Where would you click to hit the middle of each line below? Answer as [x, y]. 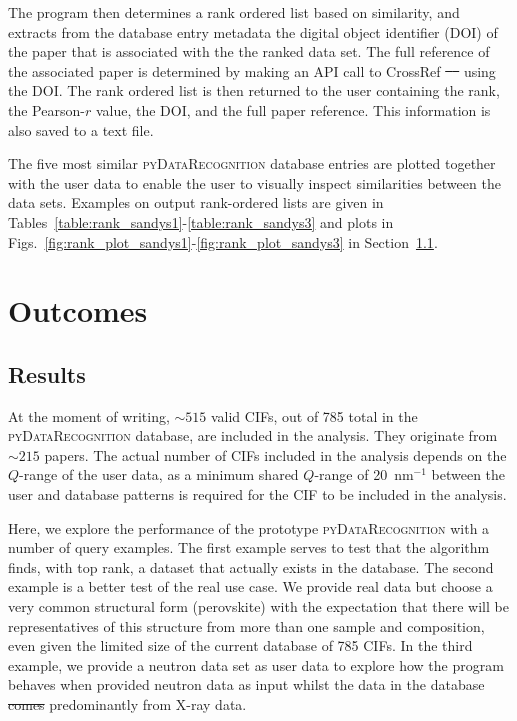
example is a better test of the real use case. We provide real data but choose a [250, 586]
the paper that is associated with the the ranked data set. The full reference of [249, 51]
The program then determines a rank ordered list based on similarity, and [234, 12]
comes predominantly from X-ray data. [127, 704]
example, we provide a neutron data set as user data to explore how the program [256, 664]
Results [47, 373]
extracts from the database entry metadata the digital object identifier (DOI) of [253, 31]
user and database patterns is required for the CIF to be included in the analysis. [257, 494]
